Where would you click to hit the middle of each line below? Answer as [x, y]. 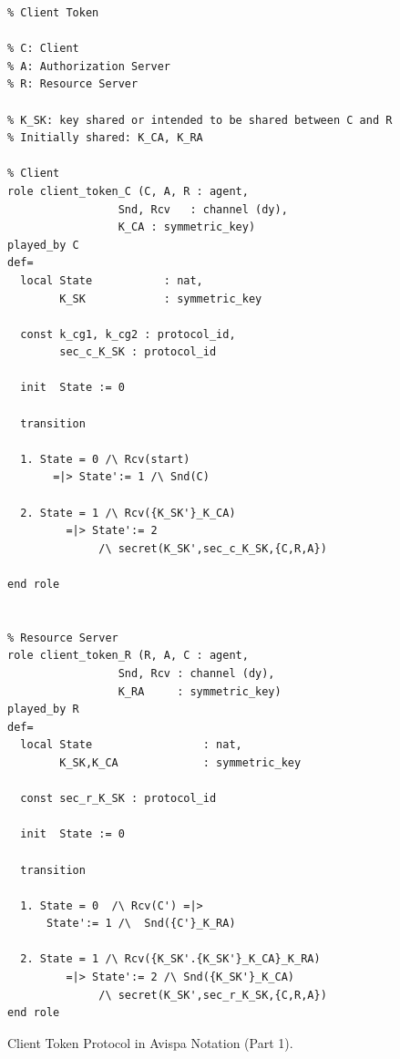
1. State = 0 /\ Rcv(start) [105, 459]
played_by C [43, 245]
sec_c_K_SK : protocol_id [138, 352]
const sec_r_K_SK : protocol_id [118, 799]
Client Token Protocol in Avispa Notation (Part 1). [150, 1042]
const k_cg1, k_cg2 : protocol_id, [128, 334]
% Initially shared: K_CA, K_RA [105, 138]
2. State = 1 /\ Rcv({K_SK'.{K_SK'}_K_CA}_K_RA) [170, 959]
